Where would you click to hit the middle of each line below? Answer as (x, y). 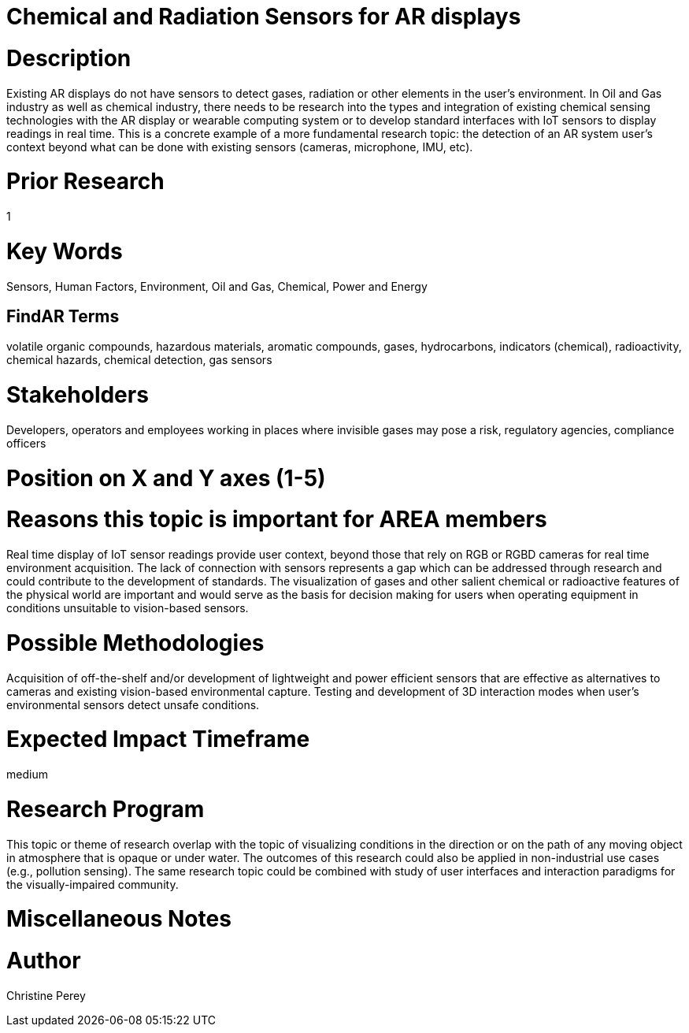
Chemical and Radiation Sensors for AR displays (264, 17)
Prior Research (85, 182)
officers (26, 443)
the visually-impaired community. (93, 884)
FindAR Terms (63, 316)
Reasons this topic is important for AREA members (277, 520)
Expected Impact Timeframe (158, 739)
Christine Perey (46, 995)
